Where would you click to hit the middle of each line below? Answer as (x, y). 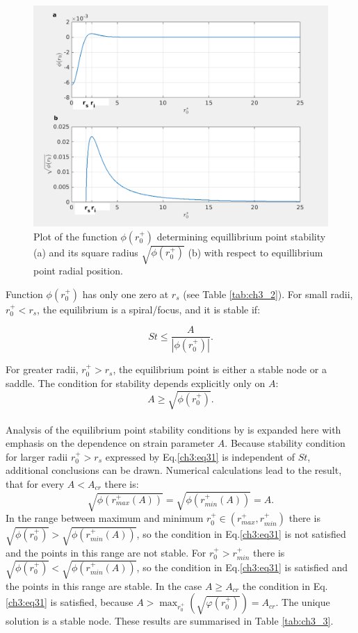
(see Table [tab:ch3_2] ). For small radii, (268, 294)
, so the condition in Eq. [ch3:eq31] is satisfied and (242, 567)
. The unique (303, 602)
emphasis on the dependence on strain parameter (110, 443)
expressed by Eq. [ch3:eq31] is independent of (200, 456)
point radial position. (78, 271)
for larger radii (37, 456)
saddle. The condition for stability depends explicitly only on (136, 383)
